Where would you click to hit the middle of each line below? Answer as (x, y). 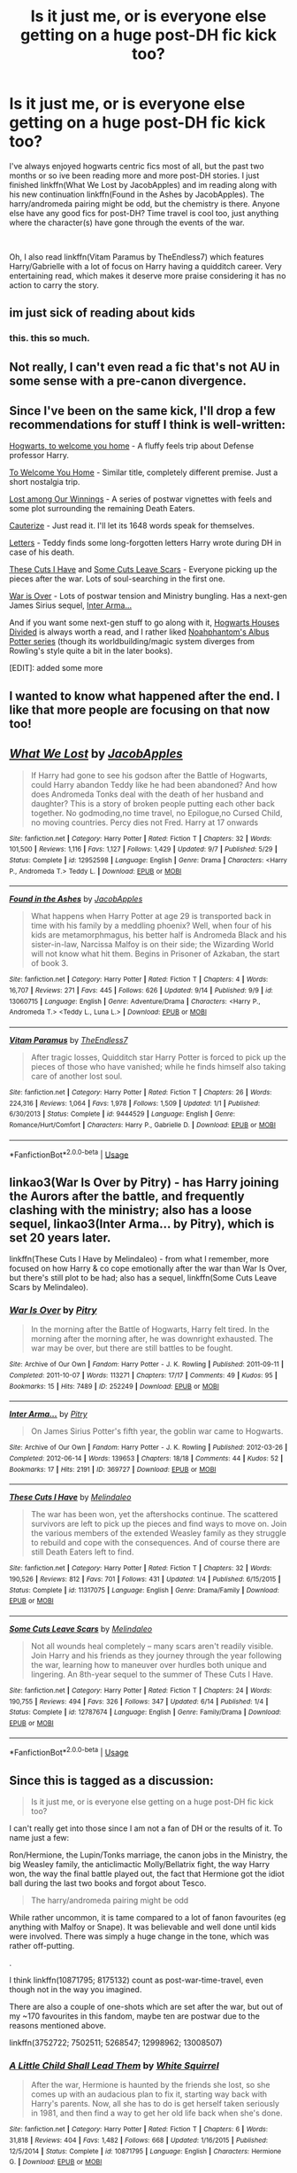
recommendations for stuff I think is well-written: (147, 425)
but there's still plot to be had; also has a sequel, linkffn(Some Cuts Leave (143, 1277)
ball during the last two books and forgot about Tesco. (108, 1883)
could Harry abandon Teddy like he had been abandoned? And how (154, 784)
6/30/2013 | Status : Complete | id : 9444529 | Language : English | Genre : (122, 1114)
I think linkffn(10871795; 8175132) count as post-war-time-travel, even (136, 1980)
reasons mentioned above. (57, 2025)
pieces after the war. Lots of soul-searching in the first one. (117, 579)
